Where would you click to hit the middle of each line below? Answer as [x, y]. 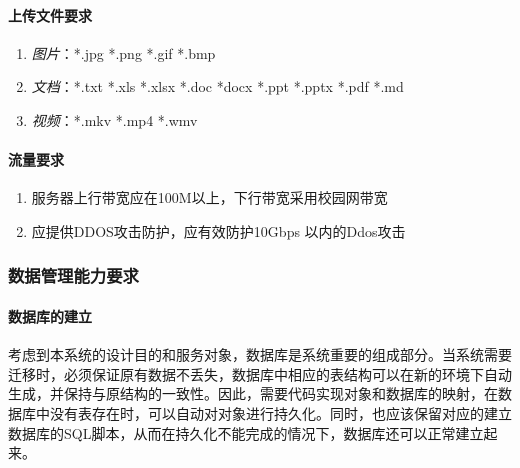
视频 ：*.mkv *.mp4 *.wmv [114, 119]
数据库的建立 [50, 316]
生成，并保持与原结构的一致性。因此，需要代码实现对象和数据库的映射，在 [253, 393]
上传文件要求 [50, 14]
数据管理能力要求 [73, 275]
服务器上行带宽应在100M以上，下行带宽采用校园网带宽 [209, 197]
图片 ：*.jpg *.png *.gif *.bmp [123, 52]
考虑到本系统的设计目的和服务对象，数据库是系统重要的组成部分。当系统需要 [260, 354]
